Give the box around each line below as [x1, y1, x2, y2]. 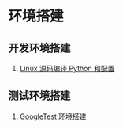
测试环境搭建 [8, 89, 71, 103]
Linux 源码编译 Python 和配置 [19, 64, 115, 73]
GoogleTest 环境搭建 [19, 112, 87, 121]
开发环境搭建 [8, 41, 71, 55]
